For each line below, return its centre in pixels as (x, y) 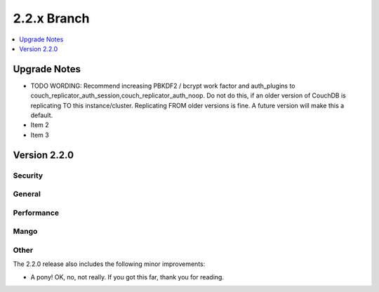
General (27, 194)
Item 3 (40, 135)
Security (28, 175)
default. (42, 115)
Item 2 (40, 125)
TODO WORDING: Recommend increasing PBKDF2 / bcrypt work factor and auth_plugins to (163, 86)
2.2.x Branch (51, 18)
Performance (36, 213)
